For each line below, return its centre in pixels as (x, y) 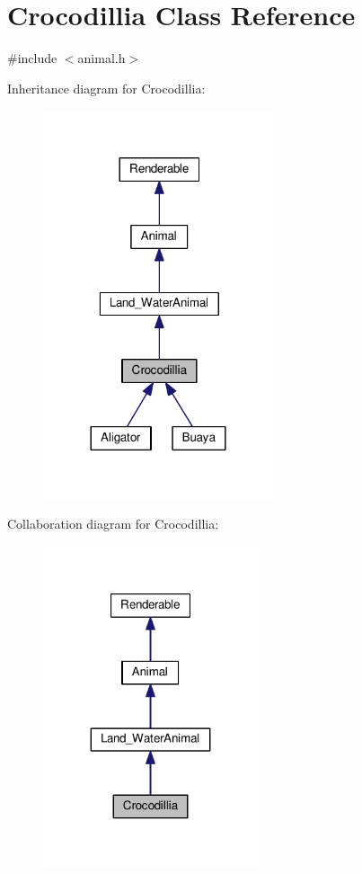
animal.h (102, 58)
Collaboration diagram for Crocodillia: (113, 523)
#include (32, 58)
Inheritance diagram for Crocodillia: (106, 88)
